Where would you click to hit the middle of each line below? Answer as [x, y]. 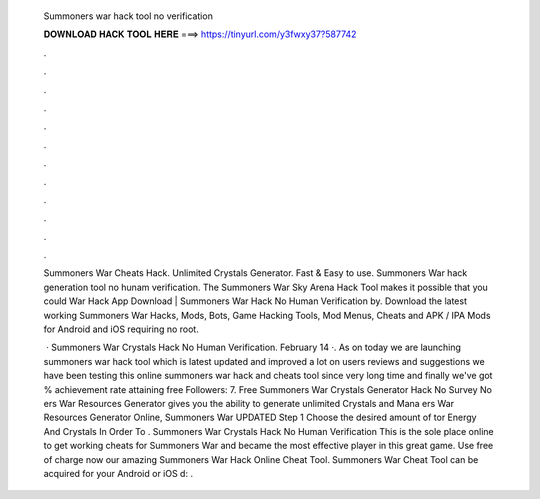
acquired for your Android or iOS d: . [118, 473]
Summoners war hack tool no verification [128, 16]
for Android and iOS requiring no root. [121, 329]
